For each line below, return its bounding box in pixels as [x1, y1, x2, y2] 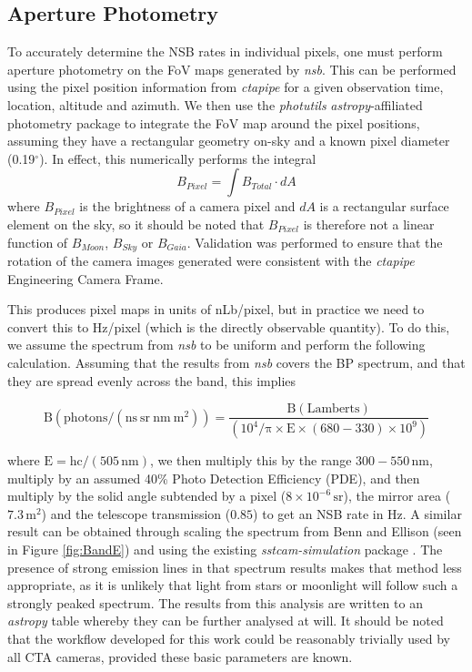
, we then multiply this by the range [149, 451, 352, 470]
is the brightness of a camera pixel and [79, 197, 296, 216]
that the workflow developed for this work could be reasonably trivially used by [7, 629, 450, 647]
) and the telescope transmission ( [41, 504, 231, 523]
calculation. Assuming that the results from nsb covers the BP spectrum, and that [7, 352, 466, 372]
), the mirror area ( [343, 486, 451, 505]
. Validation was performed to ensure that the [186, 232, 443, 251]
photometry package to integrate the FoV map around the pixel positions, [7, 113, 420, 132]
